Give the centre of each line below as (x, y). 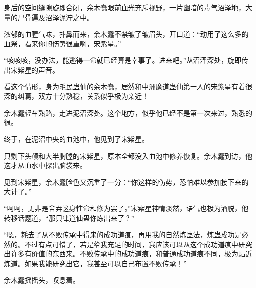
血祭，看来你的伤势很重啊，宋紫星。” (63, 43)
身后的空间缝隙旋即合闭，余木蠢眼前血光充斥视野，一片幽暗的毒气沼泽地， (125, 7)
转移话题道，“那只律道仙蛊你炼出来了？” (69, 218)
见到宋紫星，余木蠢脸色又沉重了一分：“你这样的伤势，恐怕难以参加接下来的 (126, 182)
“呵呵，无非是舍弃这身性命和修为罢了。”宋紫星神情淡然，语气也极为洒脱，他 (126, 208)
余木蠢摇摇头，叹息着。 (42, 280)
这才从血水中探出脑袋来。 (45, 165)
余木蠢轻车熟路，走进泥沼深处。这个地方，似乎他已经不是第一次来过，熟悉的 (128, 112)
